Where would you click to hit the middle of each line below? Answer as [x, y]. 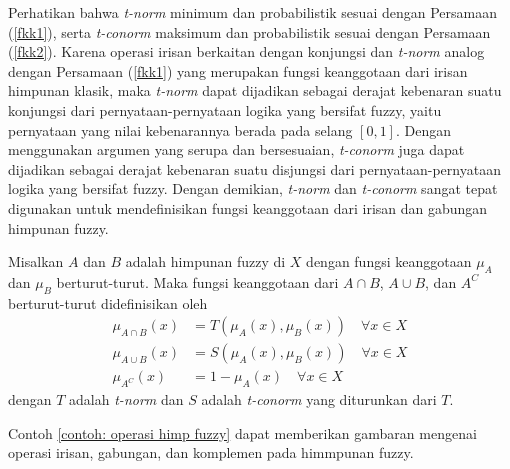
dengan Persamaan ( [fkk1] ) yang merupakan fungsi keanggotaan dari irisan [238, 70]
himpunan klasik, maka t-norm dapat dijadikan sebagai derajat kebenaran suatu [255, 90]
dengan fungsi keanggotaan [389, 261]
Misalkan [36, 261]
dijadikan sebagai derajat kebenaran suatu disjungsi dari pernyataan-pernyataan [254, 168]
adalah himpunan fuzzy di [205, 261]
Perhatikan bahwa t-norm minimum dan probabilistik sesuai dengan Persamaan [252, 12]
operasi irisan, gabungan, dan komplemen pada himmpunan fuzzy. [211, 452]
